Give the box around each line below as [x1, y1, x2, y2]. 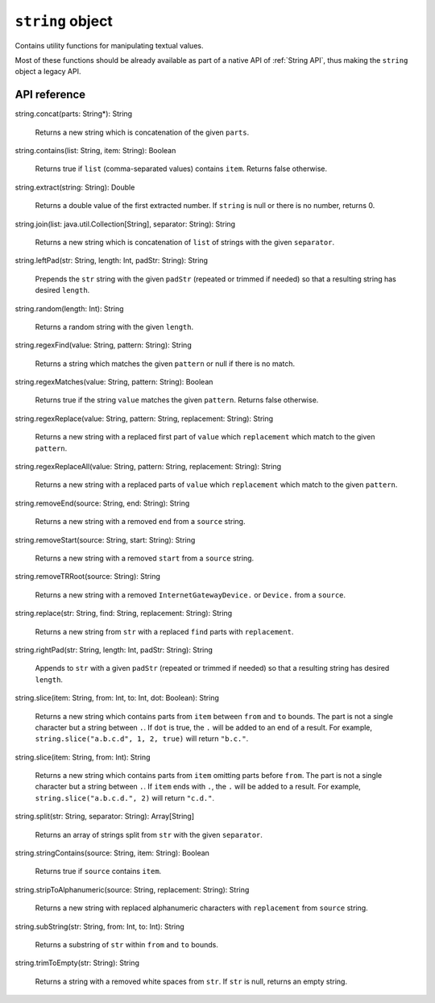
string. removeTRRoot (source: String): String [14, 572, 160, 581]
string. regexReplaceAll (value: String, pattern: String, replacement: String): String [14, 462, 282, 472]
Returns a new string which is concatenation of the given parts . [35, 127, 250, 137]
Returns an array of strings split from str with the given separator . [35, 830, 263, 839]
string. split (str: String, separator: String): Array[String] [14, 811, 195, 822]
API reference [14, 88, 86, 102]
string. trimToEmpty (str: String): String [14, 958, 140, 968]
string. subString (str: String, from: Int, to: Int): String [14, 922, 184, 931]
